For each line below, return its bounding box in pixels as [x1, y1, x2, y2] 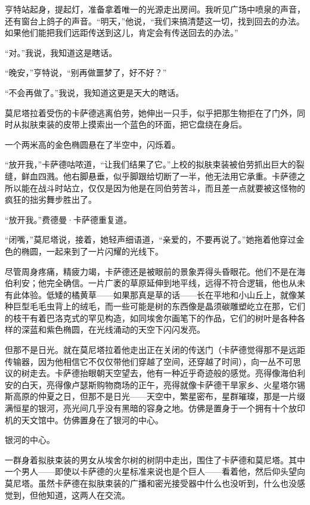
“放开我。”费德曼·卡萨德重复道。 [5, 213, 132, 225]
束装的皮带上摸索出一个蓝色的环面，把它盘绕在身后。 [38, 118, 247, 131]
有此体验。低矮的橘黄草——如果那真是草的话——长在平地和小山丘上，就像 [5, 288, 297, 300]
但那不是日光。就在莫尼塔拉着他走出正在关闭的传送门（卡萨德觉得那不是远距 [5, 343, 305, 356]
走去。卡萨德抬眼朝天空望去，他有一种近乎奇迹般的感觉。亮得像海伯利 [29, 367, 305, 379]
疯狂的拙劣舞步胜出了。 [5, 193, 97, 206]
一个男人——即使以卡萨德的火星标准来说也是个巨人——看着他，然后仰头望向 [5, 465, 305, 478]
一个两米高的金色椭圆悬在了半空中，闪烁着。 [5, 138, 180, 150]
